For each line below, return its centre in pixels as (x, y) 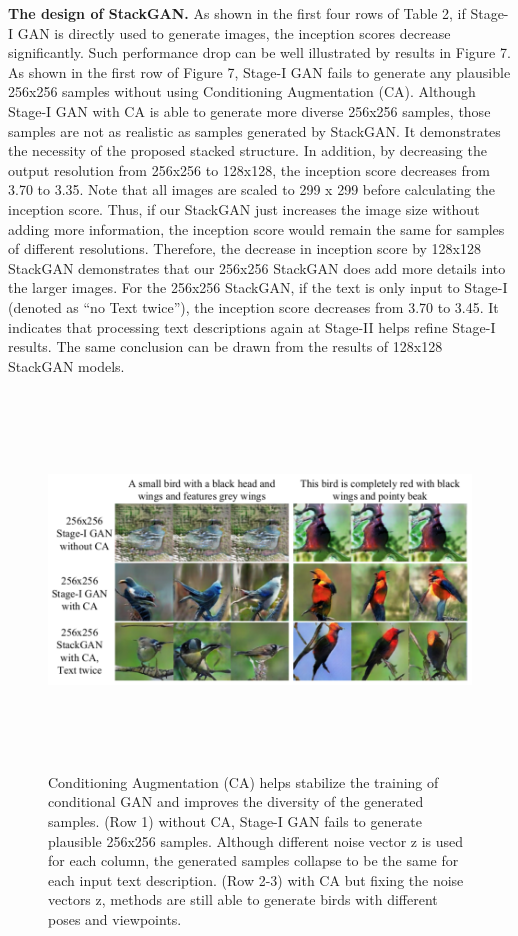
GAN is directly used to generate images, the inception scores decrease (234, 32)
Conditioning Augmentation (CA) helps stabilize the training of (243, 781)
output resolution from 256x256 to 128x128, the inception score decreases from (249, 169)
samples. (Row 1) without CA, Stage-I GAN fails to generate (235, 821)
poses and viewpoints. (115, 918)
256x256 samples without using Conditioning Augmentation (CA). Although (242, 91)
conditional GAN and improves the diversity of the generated (236, 801)
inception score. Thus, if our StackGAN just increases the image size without (244, 208)
